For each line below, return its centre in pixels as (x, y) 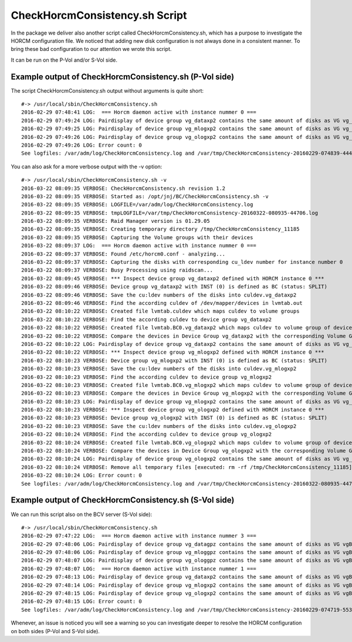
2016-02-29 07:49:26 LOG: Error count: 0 (82, 145)
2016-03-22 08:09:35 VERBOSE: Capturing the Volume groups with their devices (137, 237)
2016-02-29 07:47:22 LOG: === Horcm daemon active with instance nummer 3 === (139, 536)
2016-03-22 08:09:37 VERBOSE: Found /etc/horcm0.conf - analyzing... (123, 254)
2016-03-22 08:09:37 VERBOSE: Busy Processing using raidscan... (117, 270)
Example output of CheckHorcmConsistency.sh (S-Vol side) (123, 500)
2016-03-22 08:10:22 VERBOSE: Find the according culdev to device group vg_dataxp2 (147, 319)
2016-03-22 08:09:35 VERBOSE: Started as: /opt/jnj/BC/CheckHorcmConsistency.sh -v (145, 196)
